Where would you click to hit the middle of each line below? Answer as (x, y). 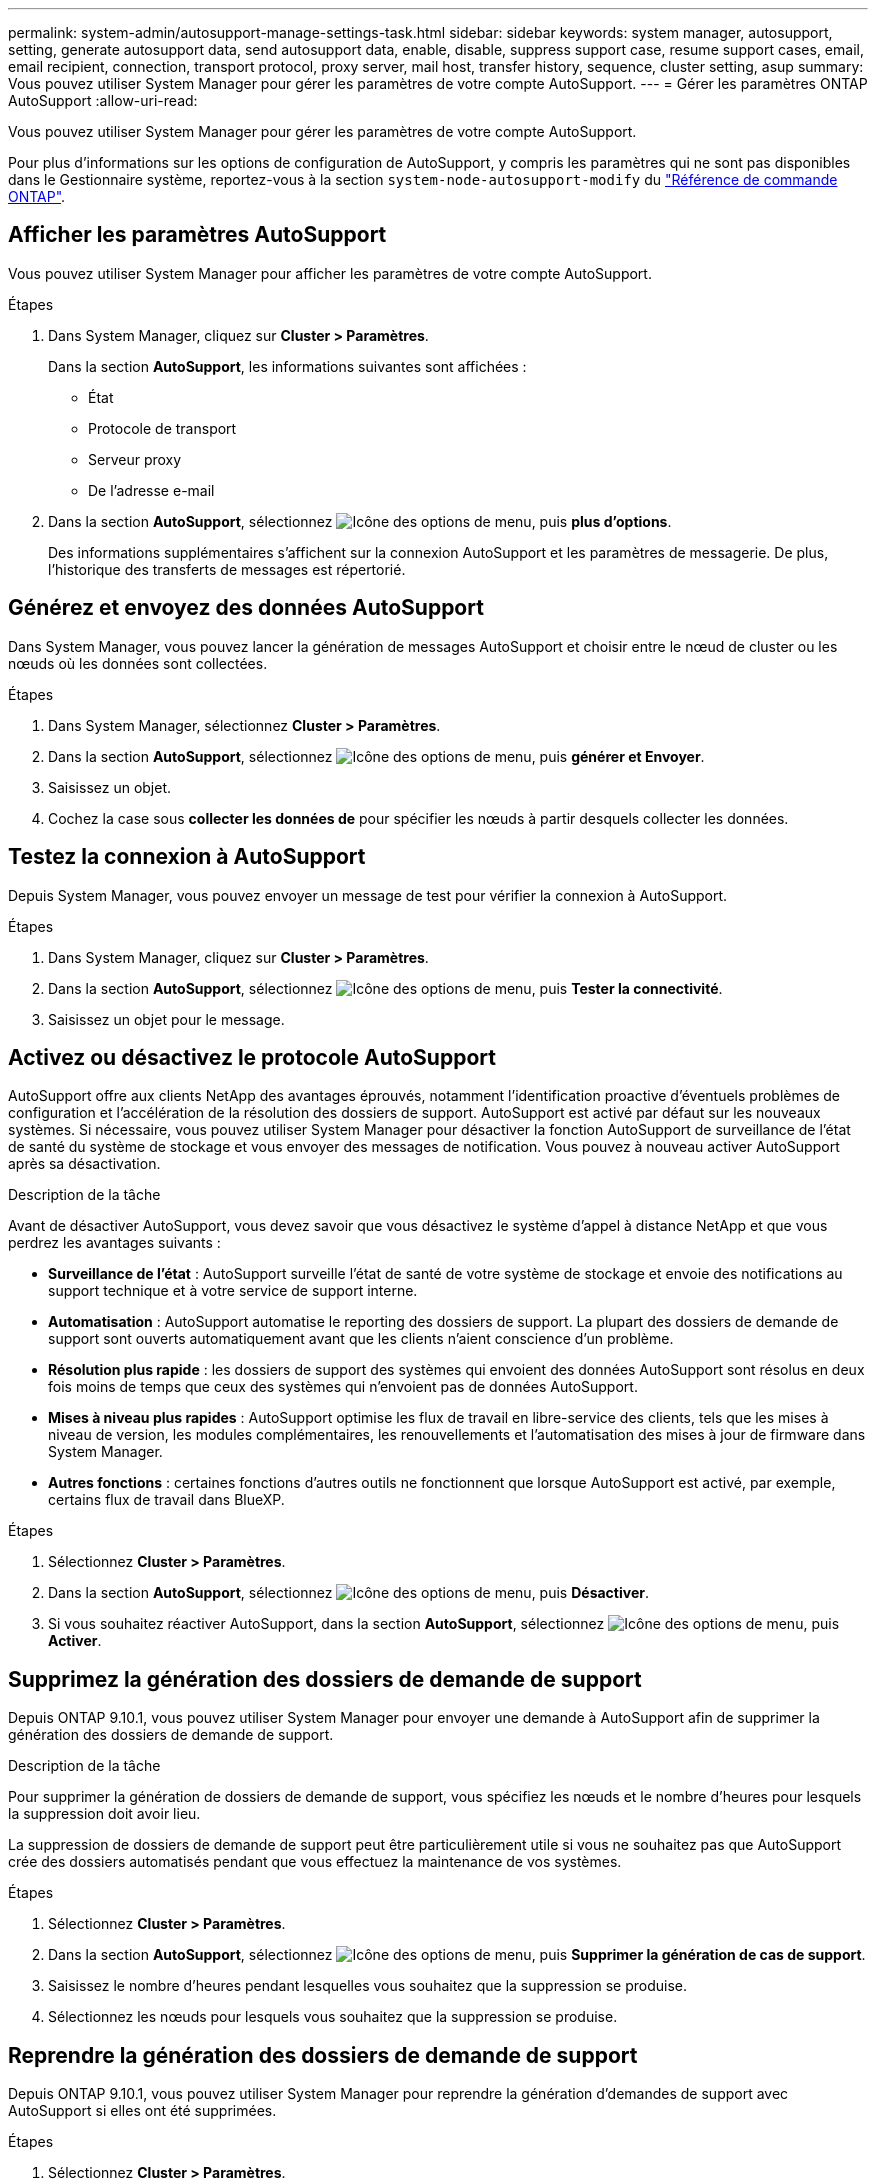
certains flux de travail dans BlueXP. (166, 1500)
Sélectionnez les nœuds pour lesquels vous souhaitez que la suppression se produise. (333, 2017)
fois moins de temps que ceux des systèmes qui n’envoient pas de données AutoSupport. (343, 1387)
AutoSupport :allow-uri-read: (103, 100)
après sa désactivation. (84, 1164)
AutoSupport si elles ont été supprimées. (142, 2111)
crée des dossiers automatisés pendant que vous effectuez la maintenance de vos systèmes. (315, 1862)
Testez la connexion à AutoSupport (187, 857)
